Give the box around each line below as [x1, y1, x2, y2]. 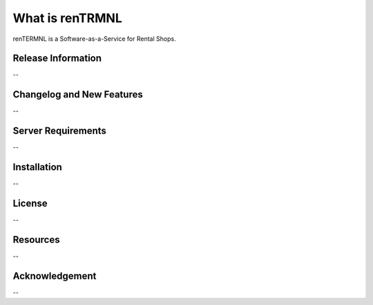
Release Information [12, 53, 102, 64]
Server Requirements [12, 125, 107, 137]
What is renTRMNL [12, 10, 122, 26]
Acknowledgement [12, 270, 97, 281]
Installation [12, 161, 62, 173]
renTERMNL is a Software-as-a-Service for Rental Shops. [12, 35, 176, 43]
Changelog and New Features [12, 89, 143, 100]
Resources [12, 234, 60, 246]
